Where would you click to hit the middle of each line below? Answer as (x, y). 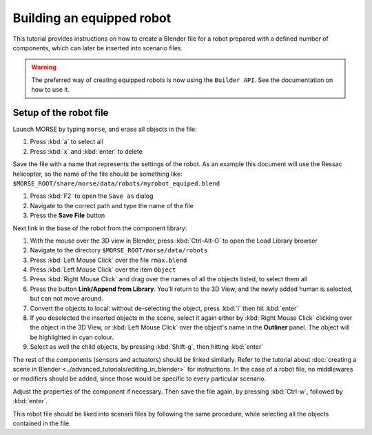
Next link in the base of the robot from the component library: (100, 228)
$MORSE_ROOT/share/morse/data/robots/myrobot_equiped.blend (116, 183)
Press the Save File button (68, 215)
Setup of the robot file (61, 113)
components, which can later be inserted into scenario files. (98, 48)
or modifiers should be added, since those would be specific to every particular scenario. (139, 378)
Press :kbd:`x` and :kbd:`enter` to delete (86, 151)
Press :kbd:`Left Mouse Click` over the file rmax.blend (108, 260)
